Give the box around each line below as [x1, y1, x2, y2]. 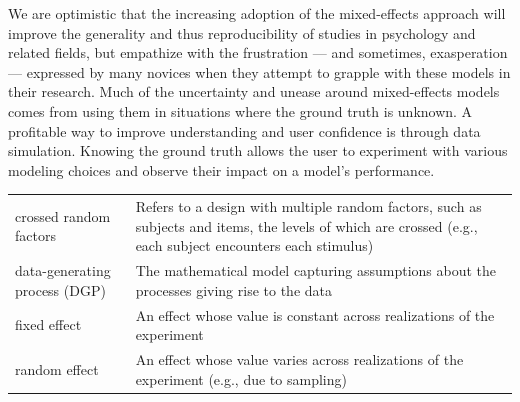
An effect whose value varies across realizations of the [135, 349, 464, 369]
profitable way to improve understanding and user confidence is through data [8, 120, 481, 141]
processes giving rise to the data [135, 279, 333, 300]
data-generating [15, 260, 111, 281]
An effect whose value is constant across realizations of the [135, 304, 495, 325]
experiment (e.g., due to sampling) [135, 368, 347, 389]
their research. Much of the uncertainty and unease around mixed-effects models [8, 81, 500, 102]
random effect [15, 358, 99, 379]
